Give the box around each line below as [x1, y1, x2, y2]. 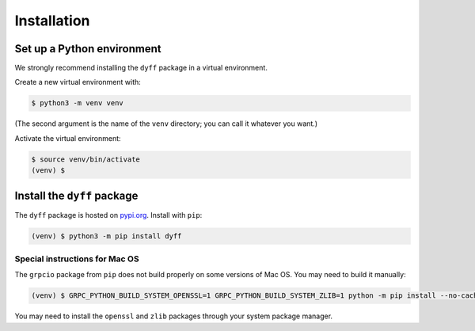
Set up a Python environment [14, 42, 161, 55]
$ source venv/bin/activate [31, 154, 140, 164]
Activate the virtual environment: [14, 133, 122, 143]
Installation [14, 12, 90, 29]
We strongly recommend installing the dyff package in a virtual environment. [14, 63, 268, 73]
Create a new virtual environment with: [14, 78, 142, 87]
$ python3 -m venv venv [31, 99, 124, 108]
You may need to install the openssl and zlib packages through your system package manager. [14, 311, 332, 321]
